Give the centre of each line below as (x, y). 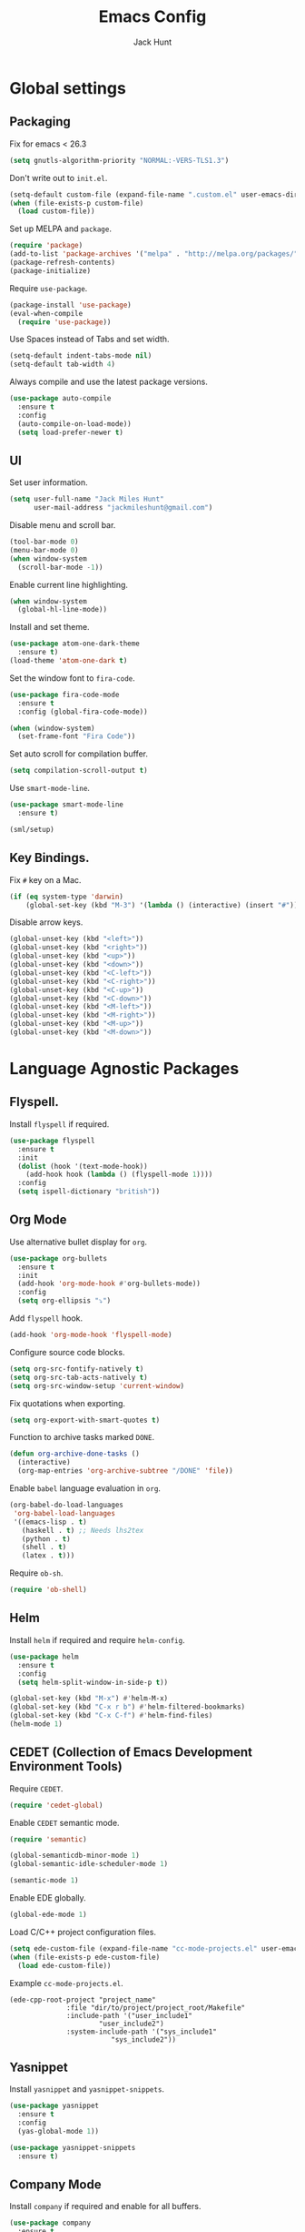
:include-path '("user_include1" (130, 2015)
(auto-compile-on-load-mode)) (74, 424)
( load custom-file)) (56, 211)
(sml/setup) (32, 829)
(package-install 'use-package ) (70, 305)
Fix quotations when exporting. (67, 1403)
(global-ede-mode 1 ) (49, 1915)
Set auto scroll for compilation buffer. (79, 754)
